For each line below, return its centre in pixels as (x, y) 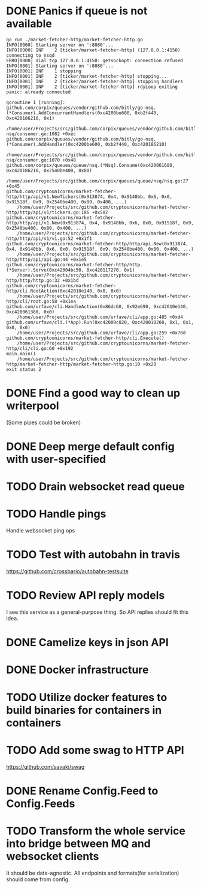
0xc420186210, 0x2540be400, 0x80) (49, 171)
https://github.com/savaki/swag (45, 766)
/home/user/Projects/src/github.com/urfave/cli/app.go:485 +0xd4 (100, 317)
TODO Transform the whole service (96, 831)
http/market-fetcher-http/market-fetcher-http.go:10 (73, 364)
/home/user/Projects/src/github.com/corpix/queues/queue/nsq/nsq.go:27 (97, 181)
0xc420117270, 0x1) (111, 270)
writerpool (33, 406)
